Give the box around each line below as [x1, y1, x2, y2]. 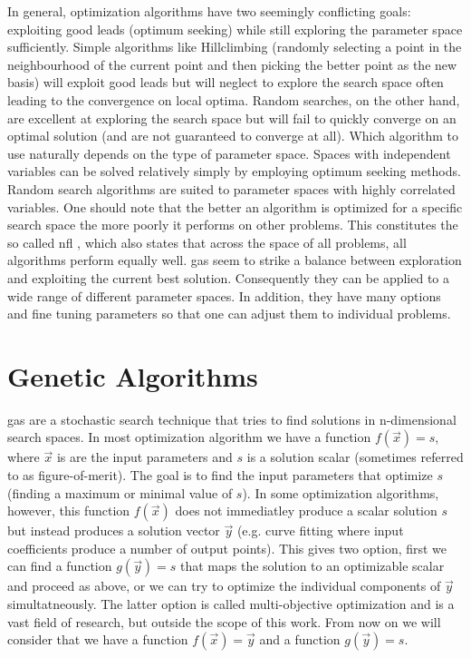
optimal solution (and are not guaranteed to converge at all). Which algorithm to [7, 126, 459, 145]
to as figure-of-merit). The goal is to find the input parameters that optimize [7, 466, 433, 484]
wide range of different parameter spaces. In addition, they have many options [7, 286, 441, 305]
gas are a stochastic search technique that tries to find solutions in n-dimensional [7, 409, 457, 428]
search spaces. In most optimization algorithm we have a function [7, 427, 371, 447]
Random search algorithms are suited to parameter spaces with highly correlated [7, 179, 456, 198]
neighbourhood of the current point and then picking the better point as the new [7, 54, 457, 74]
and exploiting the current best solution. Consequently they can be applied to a [7, 268, 450, 287]
